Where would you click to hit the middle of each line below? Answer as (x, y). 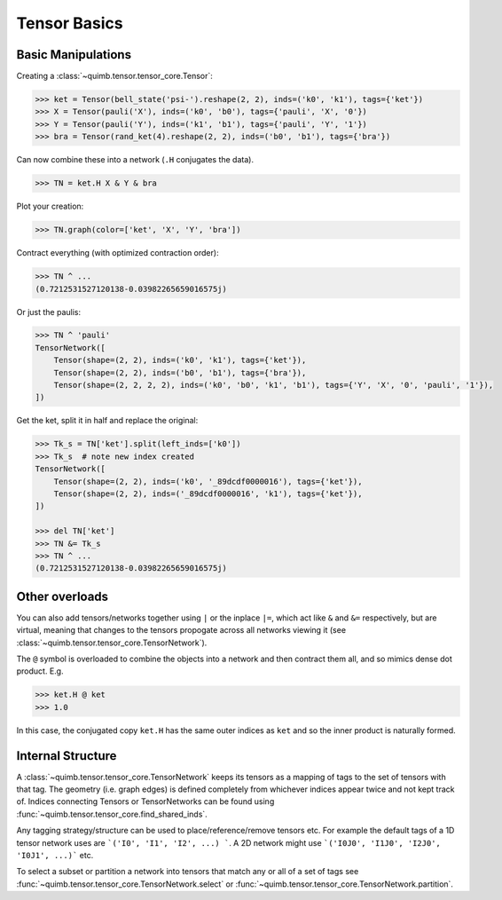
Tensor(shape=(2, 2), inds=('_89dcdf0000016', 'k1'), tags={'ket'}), (208, 493)
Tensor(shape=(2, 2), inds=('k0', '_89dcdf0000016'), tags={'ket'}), (208, 481)
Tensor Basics (70, 23)
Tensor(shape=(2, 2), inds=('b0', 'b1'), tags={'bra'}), (180, 372)
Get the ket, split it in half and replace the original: (107, 421)
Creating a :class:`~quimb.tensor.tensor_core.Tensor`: (114, 76)
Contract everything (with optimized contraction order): (118, 253)
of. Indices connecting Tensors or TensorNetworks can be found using (145, 801)
